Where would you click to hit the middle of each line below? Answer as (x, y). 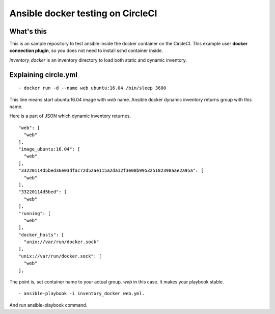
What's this (28, 31)
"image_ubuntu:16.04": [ (49, 149)
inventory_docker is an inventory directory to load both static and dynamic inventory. (98, 60)
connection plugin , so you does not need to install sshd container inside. (86, 50)
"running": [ (35, 213)
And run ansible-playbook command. (48, 305)
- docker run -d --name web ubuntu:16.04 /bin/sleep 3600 (92, 88)
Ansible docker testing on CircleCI (83, 13)
